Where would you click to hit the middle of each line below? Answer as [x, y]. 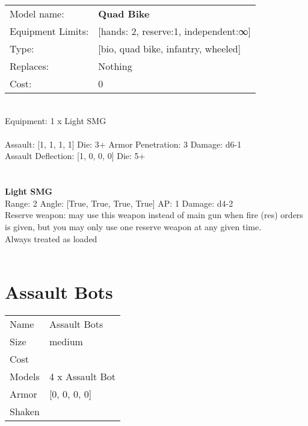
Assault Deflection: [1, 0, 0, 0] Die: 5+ [75, 156]
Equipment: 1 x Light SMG [56, 120]
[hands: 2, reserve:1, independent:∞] [174, 31]
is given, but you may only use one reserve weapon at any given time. [133, 226]
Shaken [25, 411]
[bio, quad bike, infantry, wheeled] [170, 49]
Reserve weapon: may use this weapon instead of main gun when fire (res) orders [154, 215]
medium [66, 341]
